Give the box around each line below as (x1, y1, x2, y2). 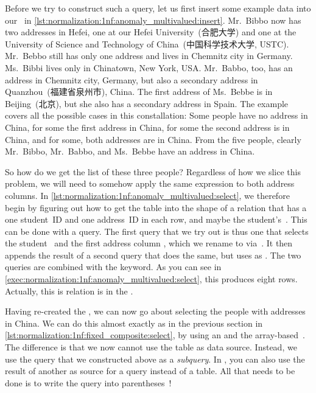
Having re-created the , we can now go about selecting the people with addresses (5, 305, 306, 318)
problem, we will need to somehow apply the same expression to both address (5, 177, 295, 190)
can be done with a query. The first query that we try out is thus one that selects (5, 224, 309, 237)
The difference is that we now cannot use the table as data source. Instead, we (5, 341, 297, 353)
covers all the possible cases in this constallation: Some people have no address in (5, 109, 308, 122)
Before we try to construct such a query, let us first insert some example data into (5, 2, 311, 14)
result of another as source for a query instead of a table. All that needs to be (5, 364, 295, 377)
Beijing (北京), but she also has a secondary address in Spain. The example (5, 97, 289, 110)
